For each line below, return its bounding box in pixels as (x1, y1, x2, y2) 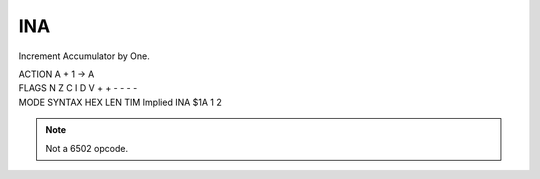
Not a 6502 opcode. (45, 142, 129, 154)
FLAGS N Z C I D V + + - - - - (18, 82, 138, 94)
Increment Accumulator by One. (18, 50, 150, 62)
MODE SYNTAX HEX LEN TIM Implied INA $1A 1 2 (18, 96, 222, 108)
